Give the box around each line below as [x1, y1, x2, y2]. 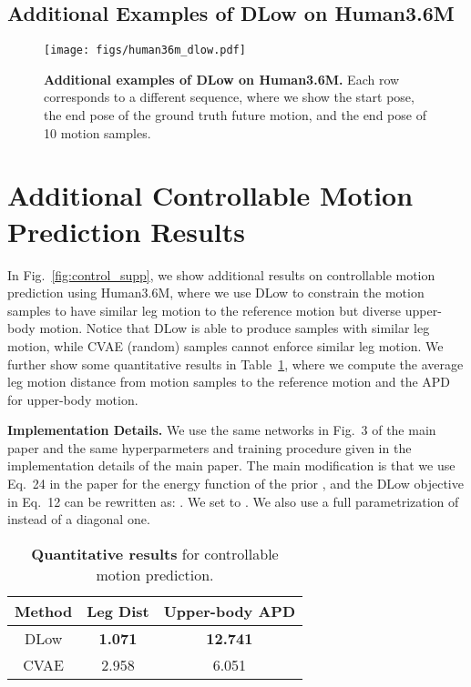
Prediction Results [7, 212, 246, 249]
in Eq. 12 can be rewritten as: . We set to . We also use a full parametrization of [7, 491, 459, 510]
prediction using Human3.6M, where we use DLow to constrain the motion [7, 283, 425, 302]
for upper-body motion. [7, 389, 138, 409]
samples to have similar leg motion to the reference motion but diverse [7, 300, 402, 319]
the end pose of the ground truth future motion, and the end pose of [44, 106, 426, 125]
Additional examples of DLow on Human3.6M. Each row [44, 69, 400, 88]
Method [15, 600, 73, 621]
